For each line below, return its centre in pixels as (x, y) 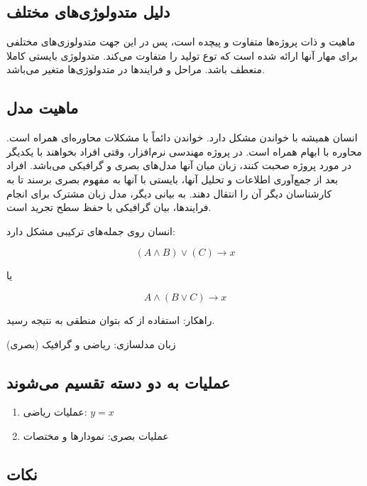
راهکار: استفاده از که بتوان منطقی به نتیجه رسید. (111, 319)
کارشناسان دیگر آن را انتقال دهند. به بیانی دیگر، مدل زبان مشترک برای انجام (169, 193)
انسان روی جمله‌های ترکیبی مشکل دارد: (91, 231)
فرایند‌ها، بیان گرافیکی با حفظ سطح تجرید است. (109, 207)
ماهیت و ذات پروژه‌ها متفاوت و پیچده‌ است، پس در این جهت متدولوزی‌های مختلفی (181, 42)
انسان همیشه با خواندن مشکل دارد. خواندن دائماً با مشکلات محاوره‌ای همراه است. (182, 137)
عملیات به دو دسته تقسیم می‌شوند (119, 382)
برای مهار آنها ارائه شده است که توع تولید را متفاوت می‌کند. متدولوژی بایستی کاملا (182, 55)
